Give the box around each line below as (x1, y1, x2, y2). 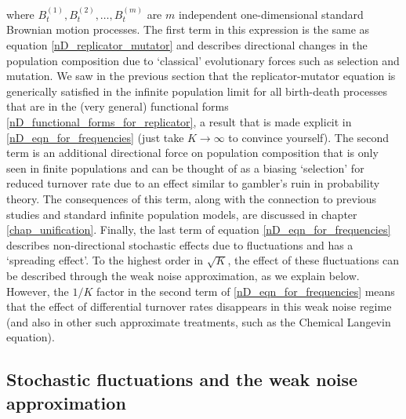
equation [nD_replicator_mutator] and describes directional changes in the (6, 37, 368, 53)
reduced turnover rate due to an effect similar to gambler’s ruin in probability (6, 175, 380, 191)
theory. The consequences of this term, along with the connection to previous (6, 190, 377, 206)
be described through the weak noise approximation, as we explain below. (6, 267, 360, 283)
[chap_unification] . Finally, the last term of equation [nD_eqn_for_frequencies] (6, 221, 391, 238)
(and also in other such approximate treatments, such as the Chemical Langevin (6, 313, 391, 330)
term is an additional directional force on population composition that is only (6, 144, 379, 161)
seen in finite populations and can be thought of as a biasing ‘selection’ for (6, 159, 364, 176)
